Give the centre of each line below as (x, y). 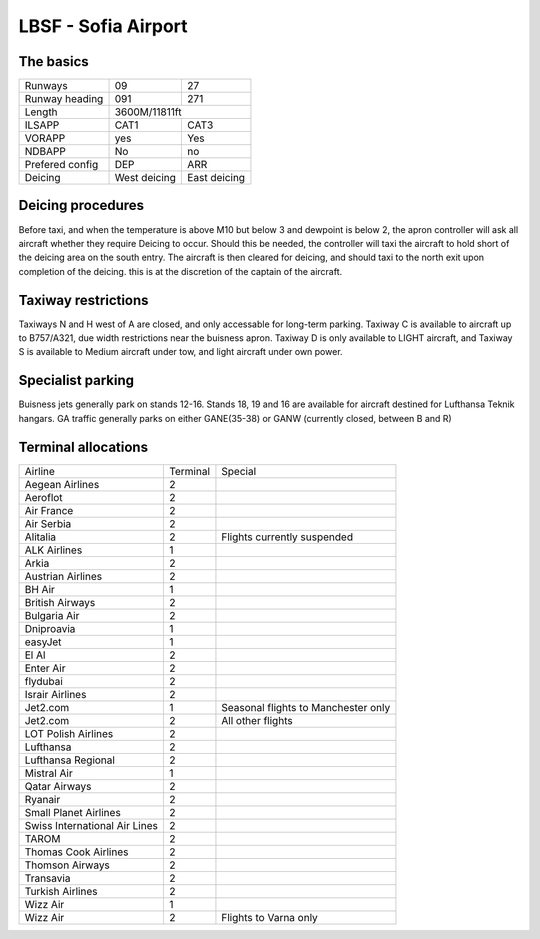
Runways (46, 86)
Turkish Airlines (61, 891)
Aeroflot (44, 497)
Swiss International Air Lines (91, 825)
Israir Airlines (55, 694)
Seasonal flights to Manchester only (306, 707)
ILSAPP (42, 125)
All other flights (257, 720)
